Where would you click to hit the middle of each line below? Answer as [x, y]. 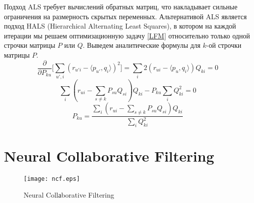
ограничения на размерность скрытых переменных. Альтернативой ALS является [126, 16]
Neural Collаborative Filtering [69, 195]
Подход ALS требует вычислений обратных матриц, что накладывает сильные [121, 6]
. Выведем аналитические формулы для [142, 45]
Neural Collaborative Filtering [109, 156]
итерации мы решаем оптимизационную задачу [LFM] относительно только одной [127, 35]
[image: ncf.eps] [52, 179]
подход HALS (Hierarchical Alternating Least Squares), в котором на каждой [120, 26]
